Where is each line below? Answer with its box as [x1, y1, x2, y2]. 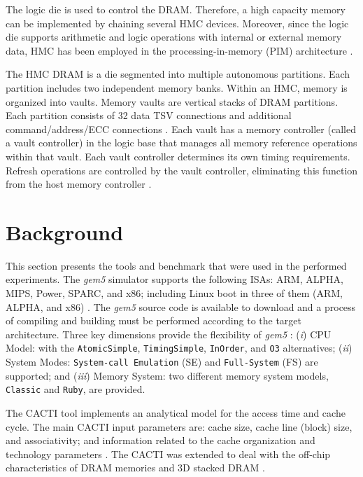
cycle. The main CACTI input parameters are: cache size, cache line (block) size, [6, 419, 353, 434]
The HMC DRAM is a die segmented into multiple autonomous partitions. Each [6, 67, 350, 81]
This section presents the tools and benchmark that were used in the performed [6, 258, 347, 272]
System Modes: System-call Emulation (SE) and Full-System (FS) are [6, 354, 318, 369]
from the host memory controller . [6, 177, 152, 191]
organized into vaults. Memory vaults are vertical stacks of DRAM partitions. [6, 94, 339, 109]
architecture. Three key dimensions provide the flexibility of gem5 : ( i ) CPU [6, 326, 332, 341]
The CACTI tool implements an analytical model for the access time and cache [6, 405, 346, 420]
